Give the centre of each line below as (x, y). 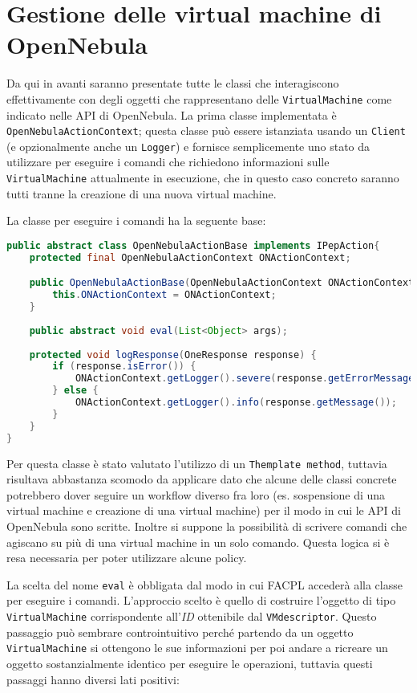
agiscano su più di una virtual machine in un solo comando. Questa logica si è (198, 542)
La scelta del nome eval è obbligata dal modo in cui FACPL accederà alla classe (204, 584)
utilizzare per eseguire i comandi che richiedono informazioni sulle (168, 162)
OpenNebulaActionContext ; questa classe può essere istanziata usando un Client (206, 130)
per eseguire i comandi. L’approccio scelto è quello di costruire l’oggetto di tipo (201, 600)
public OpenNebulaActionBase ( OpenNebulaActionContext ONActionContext (222, 283)
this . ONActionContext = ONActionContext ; (164, 295)
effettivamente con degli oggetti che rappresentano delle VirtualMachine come (199, 98)
